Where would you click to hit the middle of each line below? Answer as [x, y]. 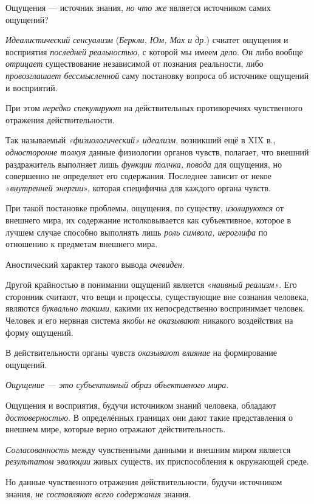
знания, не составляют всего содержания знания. [98, 493]
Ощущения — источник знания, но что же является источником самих [138, 7]
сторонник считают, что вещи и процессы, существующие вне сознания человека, [157, 296]
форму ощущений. [39, 332]
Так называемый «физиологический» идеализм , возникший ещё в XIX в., [141, 140]
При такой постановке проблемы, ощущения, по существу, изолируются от [145, 208]
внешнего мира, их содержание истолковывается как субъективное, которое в [148, 220]
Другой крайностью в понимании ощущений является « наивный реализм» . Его [151, 284]
